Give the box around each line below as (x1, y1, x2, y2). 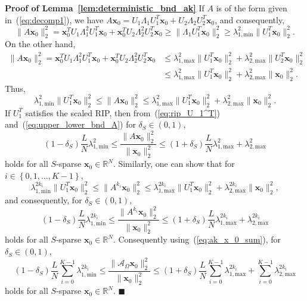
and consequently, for (5, 194, 82, 206)
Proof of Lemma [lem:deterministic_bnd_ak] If (5, 2, 204, 14)
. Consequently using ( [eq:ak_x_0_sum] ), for (113, 233, 281, 246)
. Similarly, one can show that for (113, 157, 235, 170)
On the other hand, (5, 38, 76, 50)
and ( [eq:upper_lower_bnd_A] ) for (5, 118, 136, 131)
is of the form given (216, 2, 287, 14)
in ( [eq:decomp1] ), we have (5, 13, 104, 26)
